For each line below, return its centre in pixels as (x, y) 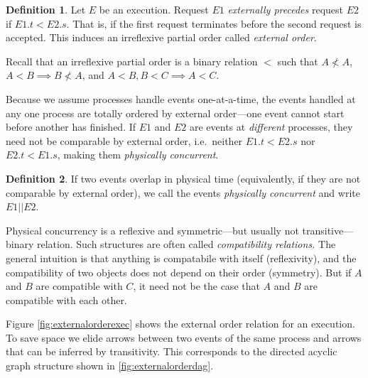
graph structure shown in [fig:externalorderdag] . (110, 366)
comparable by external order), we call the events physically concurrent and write (183, 192)
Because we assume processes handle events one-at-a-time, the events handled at (181, 98)
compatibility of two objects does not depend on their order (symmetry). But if (179, 272)
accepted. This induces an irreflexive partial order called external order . (161, 37)
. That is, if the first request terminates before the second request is (214, 23)
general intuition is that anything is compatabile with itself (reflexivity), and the (181, 258)
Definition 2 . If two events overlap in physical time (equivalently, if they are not (183, 178)
